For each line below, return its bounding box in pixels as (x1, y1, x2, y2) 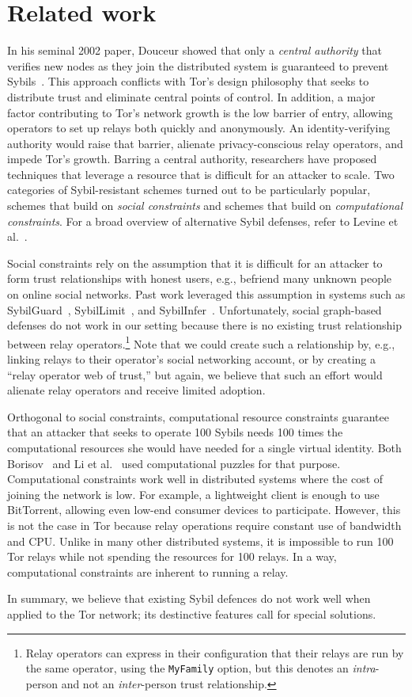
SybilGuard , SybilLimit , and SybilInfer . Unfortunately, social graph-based (7, 301, 382, 318)
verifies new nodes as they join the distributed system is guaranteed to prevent (7, 57, 389, 74)
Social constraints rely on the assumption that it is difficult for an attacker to (7, 254, 383, 271)
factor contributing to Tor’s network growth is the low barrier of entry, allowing (7, 104, 393, 120)
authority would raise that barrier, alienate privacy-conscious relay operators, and (7, 135, 403, 151)
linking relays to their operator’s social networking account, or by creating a (7, 351, 376, 368)
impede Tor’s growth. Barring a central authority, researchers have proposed (7, 150, 377, 167)
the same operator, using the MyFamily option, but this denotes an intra (25, 660, 376, 676)
